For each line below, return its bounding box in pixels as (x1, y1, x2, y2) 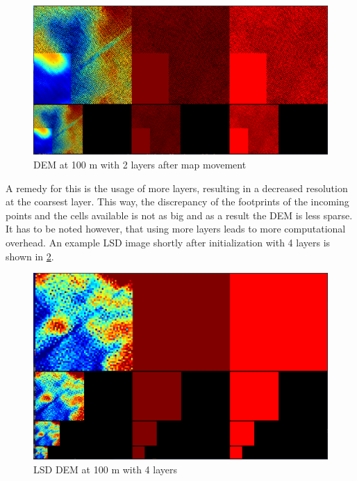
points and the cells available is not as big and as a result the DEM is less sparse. (6, 207, 353, 222)
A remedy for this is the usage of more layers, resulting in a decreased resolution (6, 180, 348, 195)
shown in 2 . (6, 249, 54, 263)
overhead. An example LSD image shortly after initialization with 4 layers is (6, 235, 331, 250)
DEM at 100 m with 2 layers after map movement (33, 157, 247, 172)
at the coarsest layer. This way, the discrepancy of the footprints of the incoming (6, 194, 349, 209)
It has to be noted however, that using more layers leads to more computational (6, 221, 346, 236)
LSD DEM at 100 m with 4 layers (33, 462, 177, 476)
